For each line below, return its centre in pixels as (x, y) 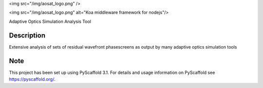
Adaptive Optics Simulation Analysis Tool (50, 21)
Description (27, 35)
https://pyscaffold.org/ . (32, 79)
